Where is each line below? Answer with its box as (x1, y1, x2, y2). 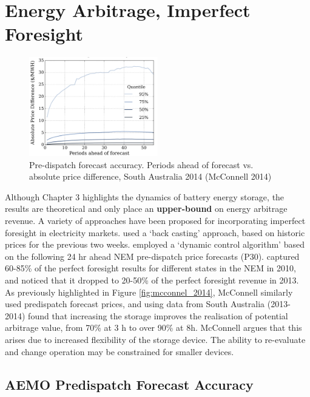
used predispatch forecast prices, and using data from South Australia (5, 297, 265, 310)
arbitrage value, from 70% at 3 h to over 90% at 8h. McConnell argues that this (5, 321, 302, 334)
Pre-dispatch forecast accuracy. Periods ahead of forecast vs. (29, 158, 254, 171)
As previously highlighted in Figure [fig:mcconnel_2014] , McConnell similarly (5, 285, 293, 298)
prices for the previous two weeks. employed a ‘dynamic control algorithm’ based (5, 238, 305, 251)
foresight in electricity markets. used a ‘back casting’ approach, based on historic (5, 226, 305, 239)
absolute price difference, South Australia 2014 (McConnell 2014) (29, 170, 272, 183)
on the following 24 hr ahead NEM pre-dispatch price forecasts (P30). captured (5, 249, 300, 262)
